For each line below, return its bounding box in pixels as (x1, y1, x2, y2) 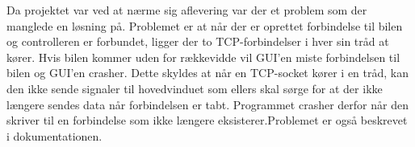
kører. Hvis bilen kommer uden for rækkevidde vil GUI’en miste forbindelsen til (6, 48, 400, 65)
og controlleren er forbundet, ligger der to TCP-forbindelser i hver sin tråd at (6, 33, 389, 50)
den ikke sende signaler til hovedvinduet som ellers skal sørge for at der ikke (6, 80, 383, 96)
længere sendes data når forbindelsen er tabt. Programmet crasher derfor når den (6, 96, 409, 112)
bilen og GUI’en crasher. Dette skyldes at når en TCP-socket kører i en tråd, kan (6, 64, 409, 81)
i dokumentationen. (6, 127, 103, 144)
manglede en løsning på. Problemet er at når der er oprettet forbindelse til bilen (6, 17, 403, 34)
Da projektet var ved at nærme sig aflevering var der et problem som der (6, 2, 367, 18)
